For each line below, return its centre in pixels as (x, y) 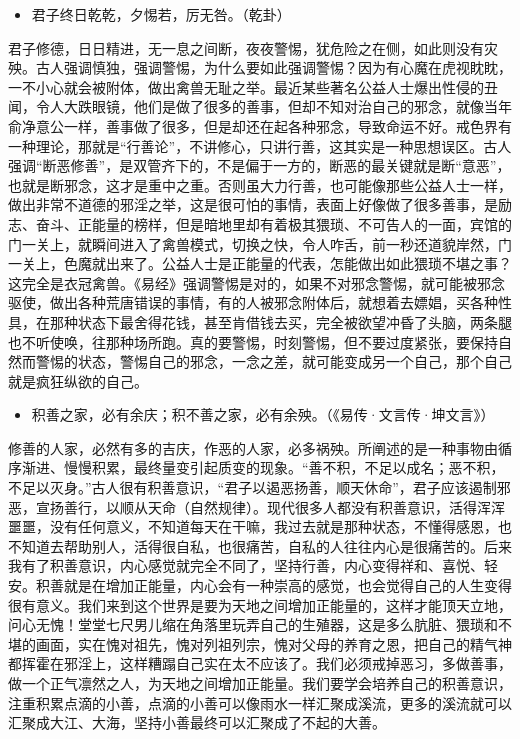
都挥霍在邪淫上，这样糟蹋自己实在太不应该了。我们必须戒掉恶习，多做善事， (260, 663)
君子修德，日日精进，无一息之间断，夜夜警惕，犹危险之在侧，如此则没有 (246, 47)
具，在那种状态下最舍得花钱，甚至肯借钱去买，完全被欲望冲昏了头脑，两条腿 (260, 321)
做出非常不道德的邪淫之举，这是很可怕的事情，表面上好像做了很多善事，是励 (260, 204)
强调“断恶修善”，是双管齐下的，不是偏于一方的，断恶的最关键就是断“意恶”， (259, 165)
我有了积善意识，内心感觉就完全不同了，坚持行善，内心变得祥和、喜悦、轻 (253, 565)
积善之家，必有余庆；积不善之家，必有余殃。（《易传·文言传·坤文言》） (263, 414)
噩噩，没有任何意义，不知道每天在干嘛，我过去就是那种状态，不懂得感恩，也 (260, 526)
